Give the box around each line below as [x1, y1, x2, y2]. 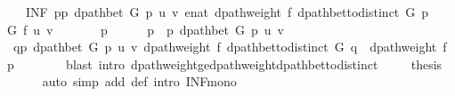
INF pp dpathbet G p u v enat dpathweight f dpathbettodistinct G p [25, 3, 429, 20]
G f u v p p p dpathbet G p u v [7, 20, 284, 38]
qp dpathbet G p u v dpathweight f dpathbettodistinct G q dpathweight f [12, 37, 447, 56]
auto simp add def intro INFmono [42, 72, 237, 91]
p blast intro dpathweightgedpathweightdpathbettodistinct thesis [7, 54, 443, 73]
